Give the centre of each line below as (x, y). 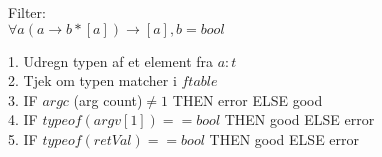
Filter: (27, 12)
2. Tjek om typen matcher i (92, 80)
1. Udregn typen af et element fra (111, 60)
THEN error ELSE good (247, 99)
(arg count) (108, 99)
